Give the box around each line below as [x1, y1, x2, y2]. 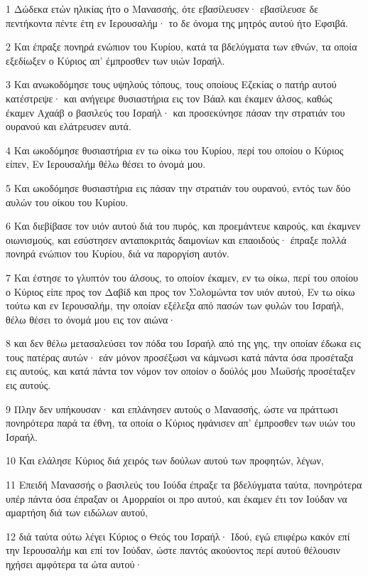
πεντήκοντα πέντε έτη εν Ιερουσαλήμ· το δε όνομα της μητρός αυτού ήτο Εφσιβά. [6, 15, 348, 30]
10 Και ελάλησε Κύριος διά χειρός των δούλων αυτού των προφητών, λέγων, [6, 453, 324, 468]
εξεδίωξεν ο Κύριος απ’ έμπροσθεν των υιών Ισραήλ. [6, 53, 225, 68]
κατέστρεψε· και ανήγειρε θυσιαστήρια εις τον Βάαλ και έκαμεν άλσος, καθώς [6, 90, 332, 105]
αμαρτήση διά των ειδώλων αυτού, [6, 505, 148, 520]
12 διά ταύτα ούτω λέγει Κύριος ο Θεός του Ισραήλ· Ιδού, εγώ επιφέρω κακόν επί [6, 528, 350, 543]
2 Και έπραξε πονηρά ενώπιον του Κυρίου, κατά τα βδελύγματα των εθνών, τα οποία [6, 39, 357, 54]
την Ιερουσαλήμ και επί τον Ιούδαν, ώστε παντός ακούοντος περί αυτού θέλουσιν [6, 543, 340, 558]
